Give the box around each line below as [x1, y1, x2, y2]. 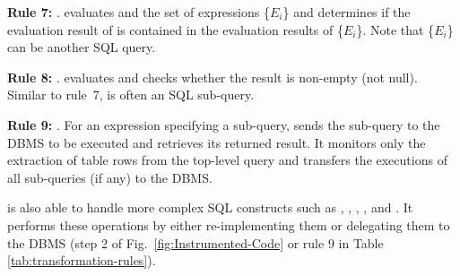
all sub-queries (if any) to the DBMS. [7, 168, 213, 186]
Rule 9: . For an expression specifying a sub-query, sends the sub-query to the [7, 115, 440, 134]
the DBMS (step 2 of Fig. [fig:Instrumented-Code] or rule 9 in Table [7, 233, 384, 252]
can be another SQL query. [7, 38, 156, 56]
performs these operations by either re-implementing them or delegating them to [7, 215, 450, 234]
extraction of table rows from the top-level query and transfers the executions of [7, 151, 447, 169]
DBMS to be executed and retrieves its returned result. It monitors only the [7, 133, 426, 151]
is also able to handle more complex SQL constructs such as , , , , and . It [7, 198, 413, 217]
